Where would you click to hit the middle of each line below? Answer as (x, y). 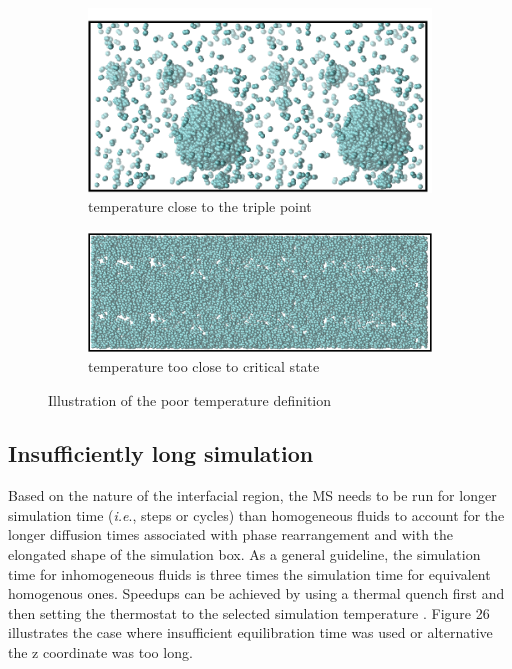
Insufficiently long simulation (161, 453)
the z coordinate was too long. (100, 652)
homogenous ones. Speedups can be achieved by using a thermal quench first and (256, 593)
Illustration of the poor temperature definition (190, 399)
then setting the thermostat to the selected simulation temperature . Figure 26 (249, 612)
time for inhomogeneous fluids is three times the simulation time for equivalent (249, 573)
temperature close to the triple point (200, 206)
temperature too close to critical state (204, 365)
